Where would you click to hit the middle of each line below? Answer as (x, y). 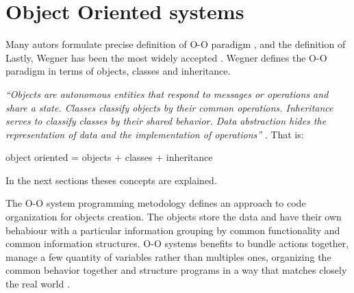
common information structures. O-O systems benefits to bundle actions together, (177, 243)
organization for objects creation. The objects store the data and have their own (174, 217)
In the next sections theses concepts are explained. (111, 180)
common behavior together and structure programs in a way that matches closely (176, 270)
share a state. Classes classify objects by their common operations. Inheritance (169, 107)
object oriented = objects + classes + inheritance (109, 157)
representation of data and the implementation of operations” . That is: (155, 134)
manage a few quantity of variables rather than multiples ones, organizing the (168, 256)
